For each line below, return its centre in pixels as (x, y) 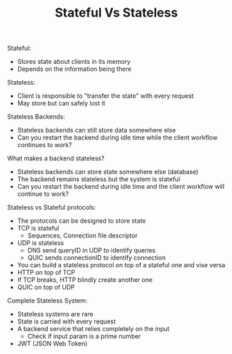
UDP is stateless (41, 243)
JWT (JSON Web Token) (52, 344)
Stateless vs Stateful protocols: (52, 208)
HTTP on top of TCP (46, 273)
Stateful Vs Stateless (116, 13)
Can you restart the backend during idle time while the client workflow (117, 137)
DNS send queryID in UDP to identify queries (91, 251)
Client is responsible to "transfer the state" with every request (105, 96)
